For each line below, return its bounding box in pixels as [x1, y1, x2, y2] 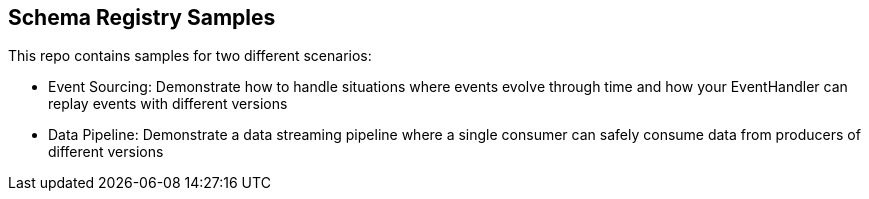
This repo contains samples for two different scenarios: [8, 47, 372, 65]
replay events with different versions [48, 95, 288, 113]
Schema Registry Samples [8, 5, 276, 30]
